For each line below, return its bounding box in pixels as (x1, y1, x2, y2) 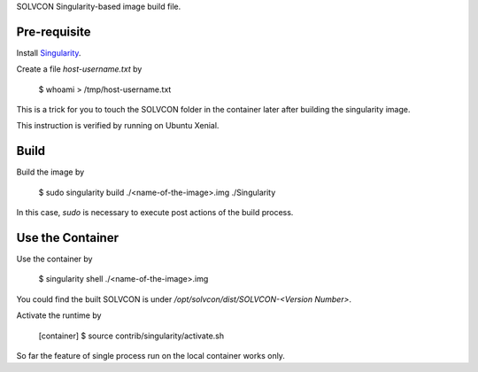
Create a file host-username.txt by (16, 64, 143, 74)
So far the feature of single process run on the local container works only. (16, 351, 285, 361)
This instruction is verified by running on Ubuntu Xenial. (16, 120, 220, 131)
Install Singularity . (16, 47, 81, 58)
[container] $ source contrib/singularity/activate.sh (38, 330, 225, 341)
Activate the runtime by (16, 310, 102, 321)
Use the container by (16, 253, 93, 265)
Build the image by (16, 167, 85, 177)
